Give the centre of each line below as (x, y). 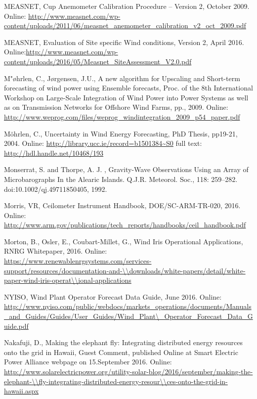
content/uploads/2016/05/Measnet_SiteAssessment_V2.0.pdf (98, 61)
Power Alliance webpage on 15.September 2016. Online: (88, 362)
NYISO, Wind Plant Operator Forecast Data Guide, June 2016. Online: (113, 296)
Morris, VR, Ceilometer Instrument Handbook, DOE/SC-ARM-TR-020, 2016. (122, 205)
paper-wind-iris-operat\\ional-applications (68, 280)
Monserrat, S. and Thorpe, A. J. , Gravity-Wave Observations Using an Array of (126, 169)
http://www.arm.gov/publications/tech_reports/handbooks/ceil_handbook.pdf (125, 225)
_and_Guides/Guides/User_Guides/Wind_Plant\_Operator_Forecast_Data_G (128, 316)
